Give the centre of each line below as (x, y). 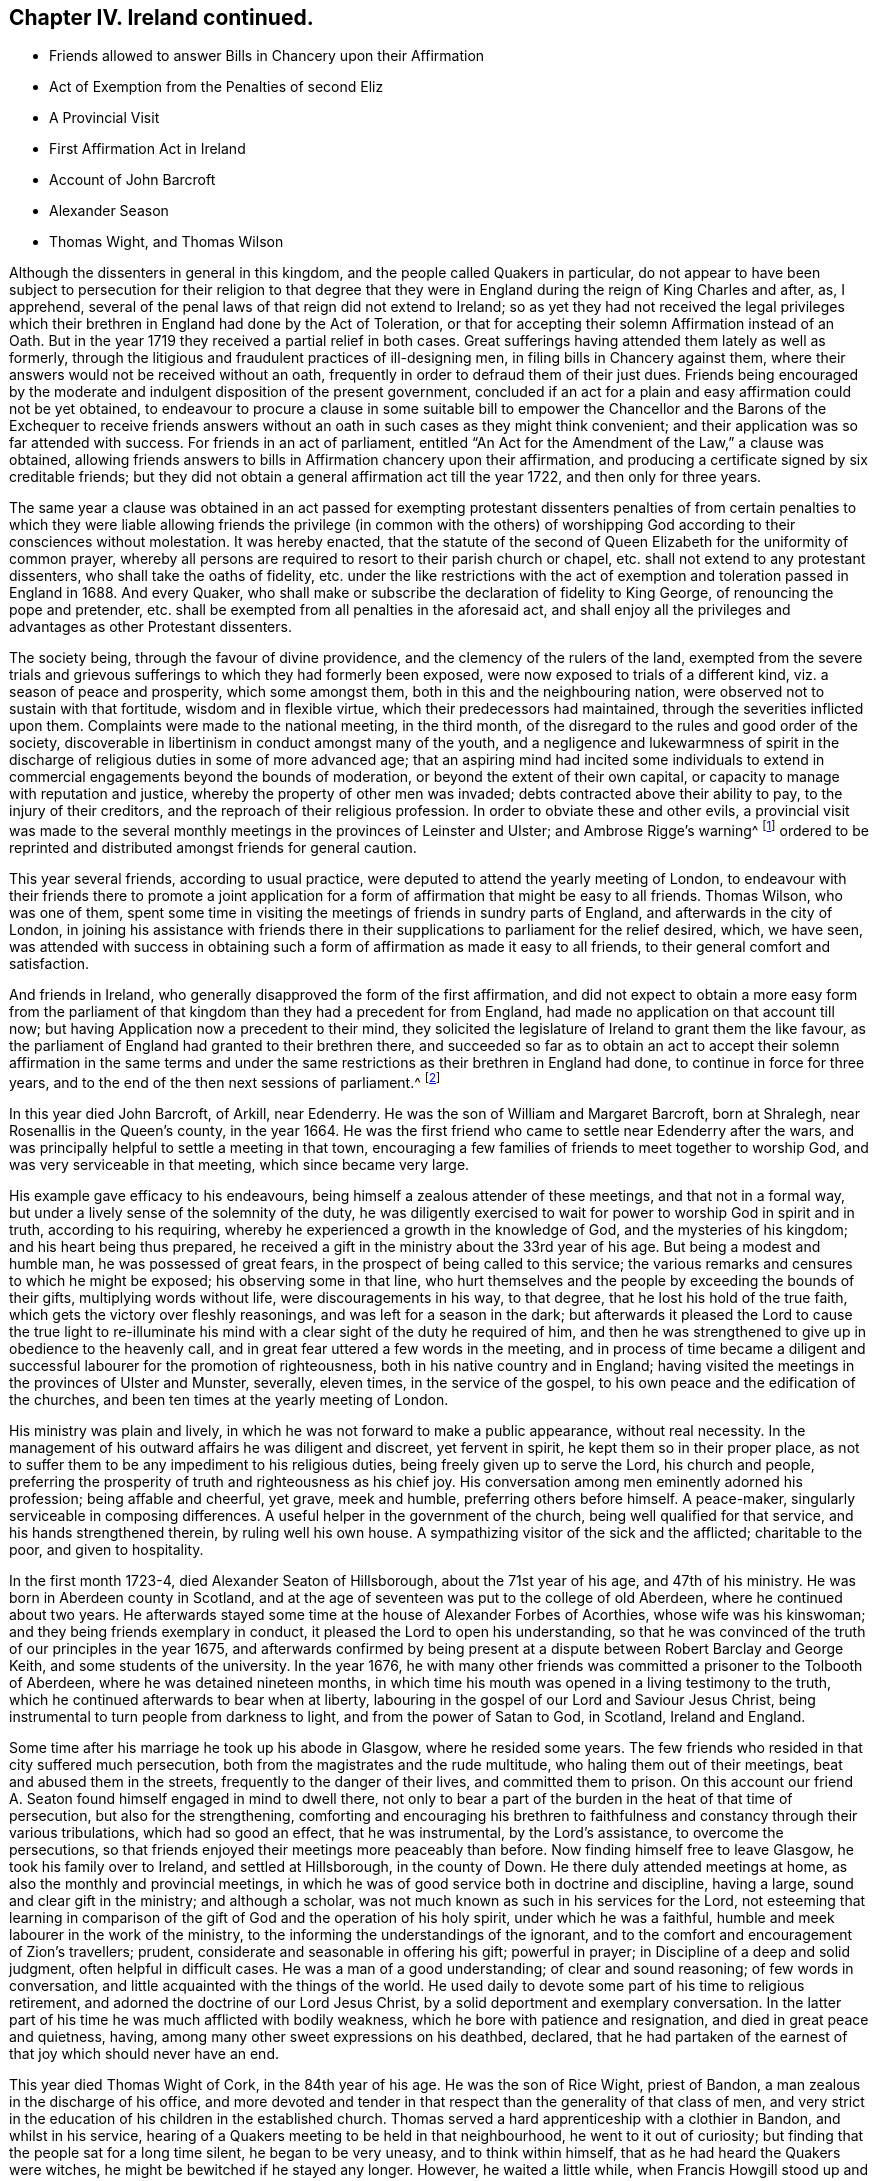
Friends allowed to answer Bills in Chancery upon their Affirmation (267, 56)
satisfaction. (49, 964)
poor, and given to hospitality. (106, 1549)
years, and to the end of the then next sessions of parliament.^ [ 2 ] (225, 1081)
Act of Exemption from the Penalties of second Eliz (216, 87)
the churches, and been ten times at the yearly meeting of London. (229, 1399)
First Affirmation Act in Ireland (147, 149)
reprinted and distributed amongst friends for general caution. (213, 848)
